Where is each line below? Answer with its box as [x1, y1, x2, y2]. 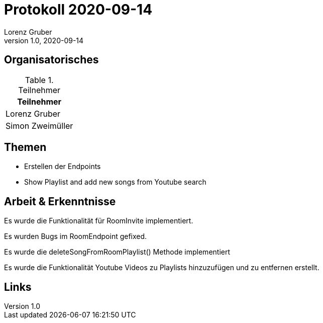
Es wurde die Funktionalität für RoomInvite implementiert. [4, 216, 193, 225]
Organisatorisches [4, 53, 99, 66]
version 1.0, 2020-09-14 [4, 36, 84, 45]
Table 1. [25, 74, 54, 85]
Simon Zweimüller [6, 120, 73, 131]
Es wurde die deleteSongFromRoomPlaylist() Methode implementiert [4, 248, 231, 257]
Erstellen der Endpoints [24, 162, 101, 171]
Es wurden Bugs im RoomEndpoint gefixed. [4, 232, 147, 241]
